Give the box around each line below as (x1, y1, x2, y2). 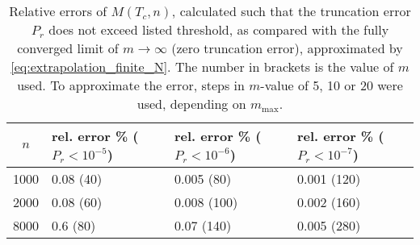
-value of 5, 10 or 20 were (260, 76, 403, 94)
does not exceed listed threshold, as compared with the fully (48, 20, 389, 39)
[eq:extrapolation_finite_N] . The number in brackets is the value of (10, 57, 394, 76)
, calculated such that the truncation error (171, 2, 411, 20)
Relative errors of (9, 2, 107, 20)
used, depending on (136, 94, 246, 113)
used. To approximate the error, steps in (17, 76, 245, 94)
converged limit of (17, 39, 119, 57)
